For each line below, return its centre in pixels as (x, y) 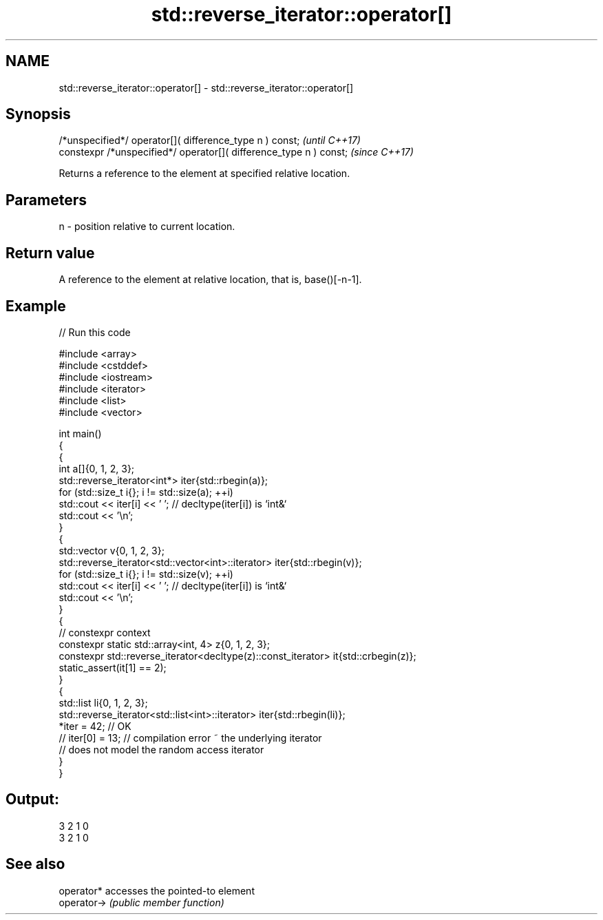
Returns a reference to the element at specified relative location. (204, 174)
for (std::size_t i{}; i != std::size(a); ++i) (146, 492)
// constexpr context (105, 632)
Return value (50, 253)
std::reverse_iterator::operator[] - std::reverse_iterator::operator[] (206, 87)
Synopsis (38, 114)
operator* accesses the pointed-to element (157, 890)
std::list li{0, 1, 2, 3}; (103, 702)
